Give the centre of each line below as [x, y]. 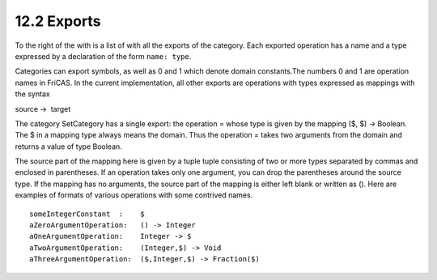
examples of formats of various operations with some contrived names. [134, 195]
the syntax [32, 94]
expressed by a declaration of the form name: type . [103, 56]
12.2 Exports [58, 21]
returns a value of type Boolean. [69, 146]
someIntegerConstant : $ [87, 214]
